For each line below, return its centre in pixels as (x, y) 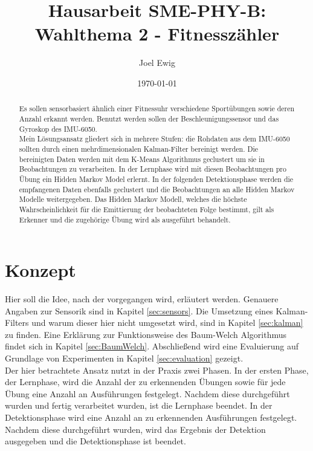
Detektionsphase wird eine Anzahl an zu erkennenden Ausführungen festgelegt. (151, 417)
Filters (17, 323)
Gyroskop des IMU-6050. (58, 128)
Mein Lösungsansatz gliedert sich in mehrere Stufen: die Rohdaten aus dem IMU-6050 (154, 139)
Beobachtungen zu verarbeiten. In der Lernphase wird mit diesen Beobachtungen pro (153, 169)
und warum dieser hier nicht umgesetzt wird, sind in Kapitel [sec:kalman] (167, 323)
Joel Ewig (157, 63)
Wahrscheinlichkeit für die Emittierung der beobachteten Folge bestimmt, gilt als (147, 209)
